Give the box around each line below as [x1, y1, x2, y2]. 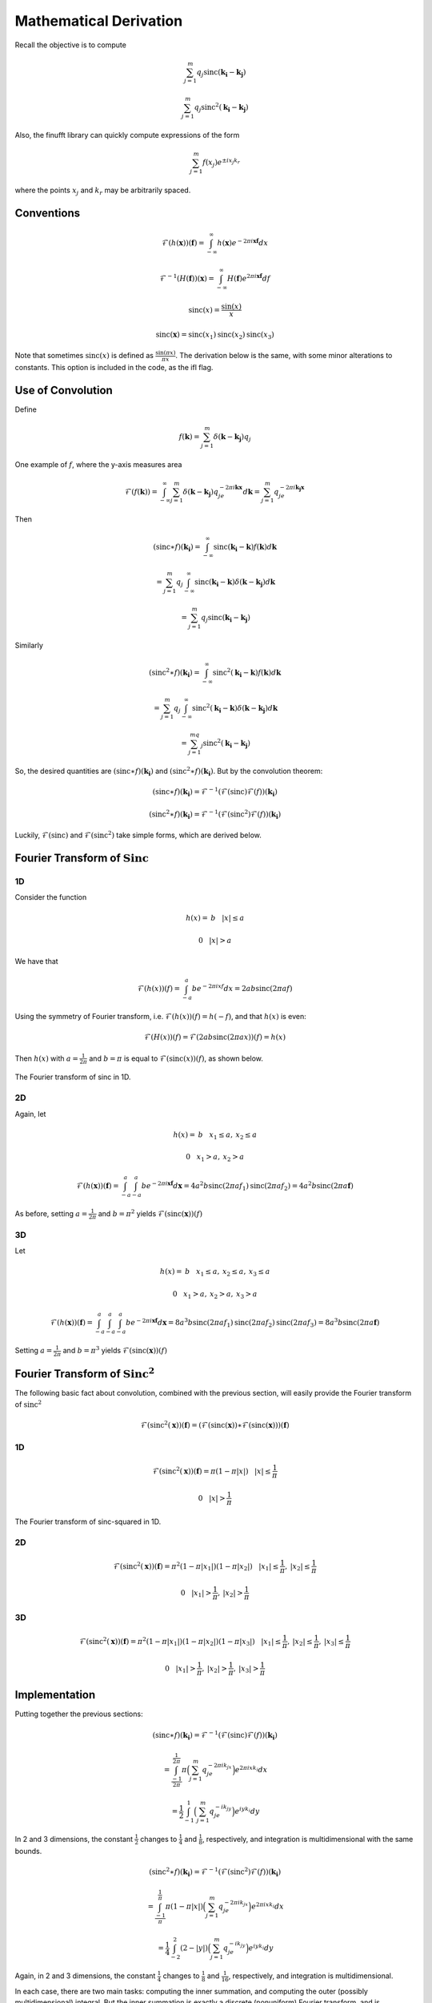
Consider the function [14, 893, 87, 902]
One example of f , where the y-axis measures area [14, 459, 182, 469]
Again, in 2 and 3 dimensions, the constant [14, 1971, 156, 1981]
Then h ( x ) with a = [14, 1054, 79, 1063]
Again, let [14, 1109, 46, 1118]
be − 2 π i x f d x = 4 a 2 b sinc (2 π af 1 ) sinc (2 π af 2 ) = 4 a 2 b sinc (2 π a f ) [141, 1179, 354, 1192]
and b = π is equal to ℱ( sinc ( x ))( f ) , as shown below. [89, 1054, 264, 1063]
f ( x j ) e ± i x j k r [202, 156, 240, 169]
